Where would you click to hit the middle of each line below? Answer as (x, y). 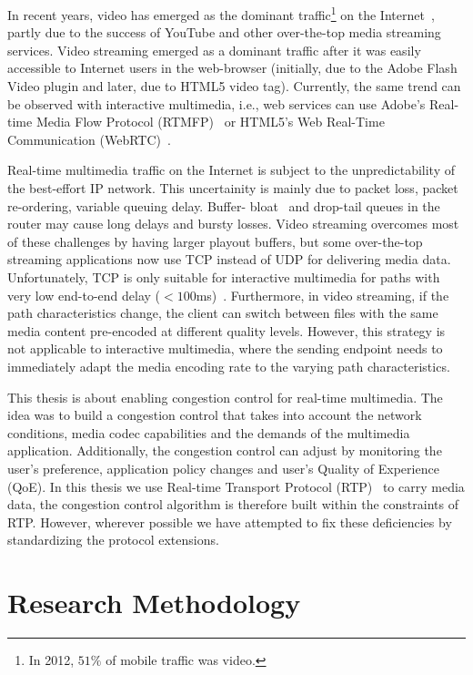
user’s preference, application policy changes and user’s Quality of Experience (223, 468)
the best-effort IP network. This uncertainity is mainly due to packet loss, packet (233, 188)
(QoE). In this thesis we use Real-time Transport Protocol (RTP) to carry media (236, 486)
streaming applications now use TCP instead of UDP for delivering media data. (229, 259)
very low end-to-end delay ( (84, 295)
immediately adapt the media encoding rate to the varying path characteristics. (229, 366)
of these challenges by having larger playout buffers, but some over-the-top (215, 241)
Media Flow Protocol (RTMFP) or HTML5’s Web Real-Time (210, 122)
